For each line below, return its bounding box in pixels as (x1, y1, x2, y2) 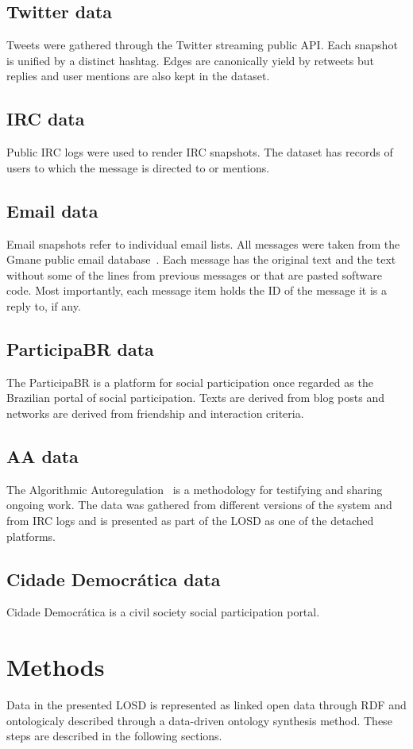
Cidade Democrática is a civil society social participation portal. (6, 604, 320, 620)
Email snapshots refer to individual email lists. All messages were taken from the (6, 235, 400, 252)
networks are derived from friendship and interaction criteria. (6, 404, 304, 421)
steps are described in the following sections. (6, 728, 222, 744)
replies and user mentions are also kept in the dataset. (6, 68, 270, 84)
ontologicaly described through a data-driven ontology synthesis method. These (6, 712, 392, 728)
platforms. (6, 527, 56, 544)
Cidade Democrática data (6, 566, 221, 591)
